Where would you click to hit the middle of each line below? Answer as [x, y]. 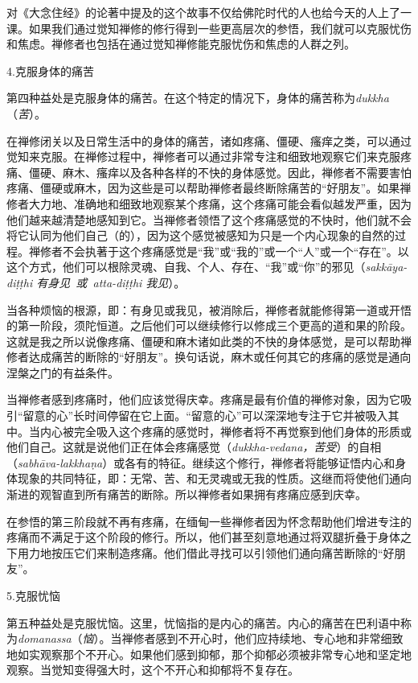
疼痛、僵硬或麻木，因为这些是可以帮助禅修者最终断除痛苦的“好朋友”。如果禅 [209, 188]
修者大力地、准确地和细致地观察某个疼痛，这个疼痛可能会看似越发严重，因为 [209, 203]
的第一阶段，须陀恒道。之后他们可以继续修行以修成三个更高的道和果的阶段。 [209, 325]
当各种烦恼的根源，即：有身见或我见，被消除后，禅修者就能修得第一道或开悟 [209, 309]
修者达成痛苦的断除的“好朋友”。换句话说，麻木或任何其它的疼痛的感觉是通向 [209, 357]
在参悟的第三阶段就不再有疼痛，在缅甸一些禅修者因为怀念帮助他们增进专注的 [209, 521]
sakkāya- [386, 267]
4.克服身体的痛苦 [50, 70]
